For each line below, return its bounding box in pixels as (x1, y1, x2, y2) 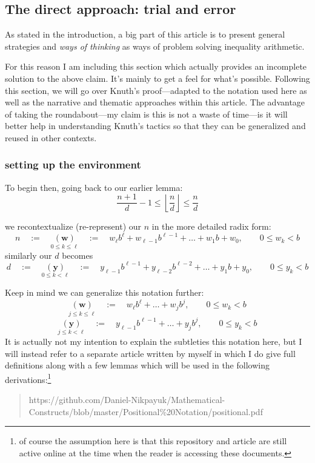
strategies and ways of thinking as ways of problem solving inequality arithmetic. (5, 39, 305, 52)
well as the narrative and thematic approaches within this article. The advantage (5, 96, 305, 108)
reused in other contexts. (5, 131, 97, 144)
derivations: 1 (5, 371, 51, 385)
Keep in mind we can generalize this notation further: (5, 285, 204, 298)
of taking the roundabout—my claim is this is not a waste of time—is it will (5, 107, 288, 120)
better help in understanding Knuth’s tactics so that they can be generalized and (5, 119, 306, 132)
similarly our (5, 248, 52, 261)
